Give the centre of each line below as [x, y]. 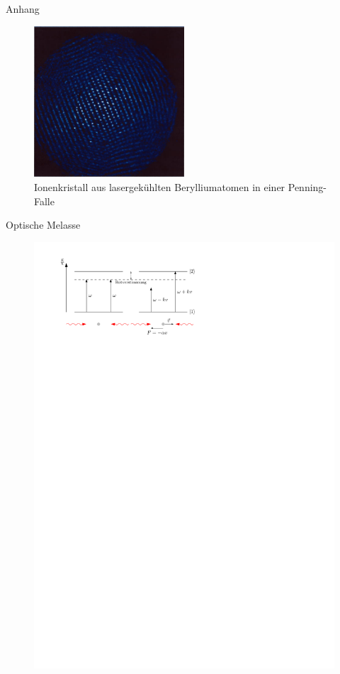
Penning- [307, 187]
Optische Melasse [43, 225]
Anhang [23, 9]
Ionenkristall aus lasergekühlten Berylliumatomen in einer [160, 187]
